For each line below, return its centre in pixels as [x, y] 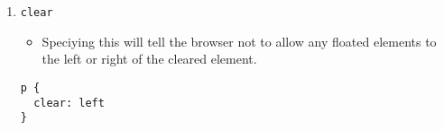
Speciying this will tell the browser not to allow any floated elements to [239, 41]
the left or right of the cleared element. [149, 59]
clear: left [69, 103]
